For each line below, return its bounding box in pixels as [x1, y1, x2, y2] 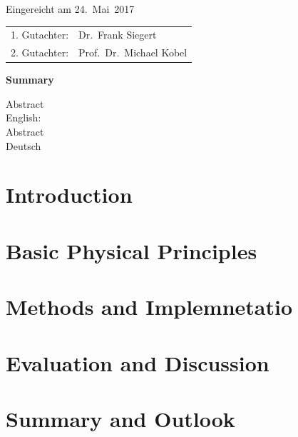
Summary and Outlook [6, 403, 235, 433]
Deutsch [6, 138, 41, 153]
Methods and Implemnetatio [6, 292, 293, 321]
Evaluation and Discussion [6, 348, 269, 377]
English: [6, 110, 41, 125]
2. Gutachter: [11, 45, 69, 60]
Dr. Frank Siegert [78, 27, 157, 42]
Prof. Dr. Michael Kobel [78, 45, 187, 60]
